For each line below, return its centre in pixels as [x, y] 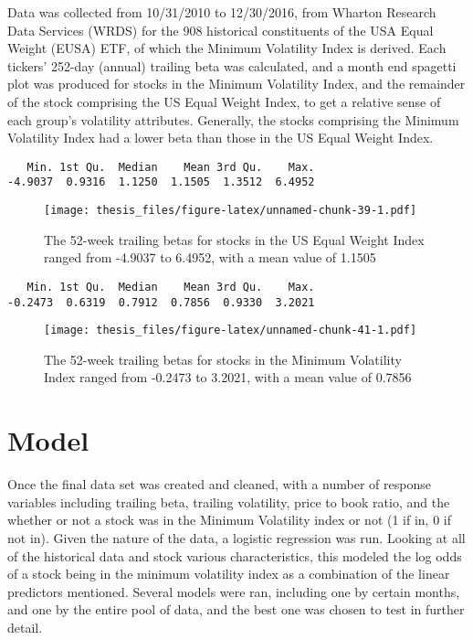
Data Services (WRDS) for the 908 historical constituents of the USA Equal [221, 30]
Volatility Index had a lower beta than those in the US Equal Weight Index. [221, 138]
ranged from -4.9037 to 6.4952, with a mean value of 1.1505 [210, 257]
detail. [25, 627]
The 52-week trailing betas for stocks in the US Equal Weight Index [234, 239]
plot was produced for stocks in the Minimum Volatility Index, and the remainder [236, 84]
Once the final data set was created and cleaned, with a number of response [219, 484]
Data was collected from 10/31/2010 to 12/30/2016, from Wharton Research [222, 12]
